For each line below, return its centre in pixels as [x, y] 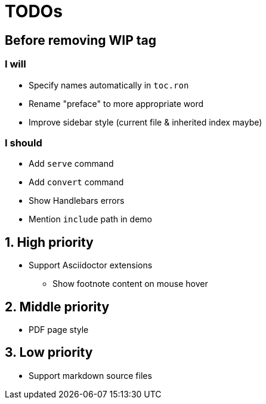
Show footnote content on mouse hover [130, 284]
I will [16, 64]
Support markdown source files [90, 375]
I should [24, 143]
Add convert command [76, 182]
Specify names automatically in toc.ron [109, 85]
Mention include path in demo [90, 219]
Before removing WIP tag [81, 40]
